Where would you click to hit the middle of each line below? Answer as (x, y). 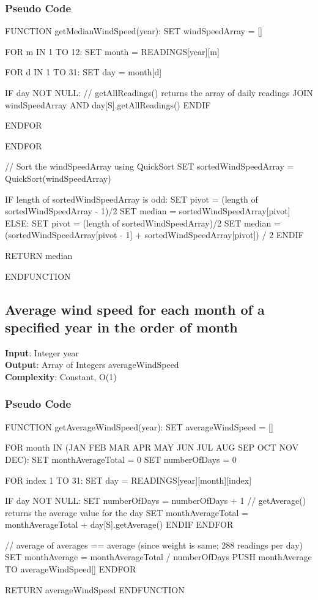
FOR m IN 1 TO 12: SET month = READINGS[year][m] (112, 51)
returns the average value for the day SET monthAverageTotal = (127, 512)
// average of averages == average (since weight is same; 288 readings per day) (154, 545)
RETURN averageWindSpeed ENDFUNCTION (95, 589)
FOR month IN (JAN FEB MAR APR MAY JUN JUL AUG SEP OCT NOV (152, 447)
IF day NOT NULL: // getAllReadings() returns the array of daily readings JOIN (159, 92)
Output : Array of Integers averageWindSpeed (92, 365)
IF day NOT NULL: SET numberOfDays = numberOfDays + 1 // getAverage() (156, 501)
